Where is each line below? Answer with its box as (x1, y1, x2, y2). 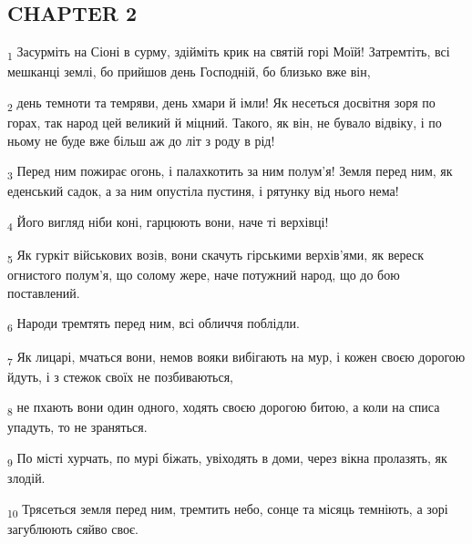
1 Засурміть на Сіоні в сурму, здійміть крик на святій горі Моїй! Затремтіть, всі (7, 42, 450, 63)
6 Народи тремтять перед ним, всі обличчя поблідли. (7, 313, 300, 335)
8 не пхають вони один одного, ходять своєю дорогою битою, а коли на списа (7, 397, 440, 419)
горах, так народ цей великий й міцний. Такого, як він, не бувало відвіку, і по (7, 113, 442, 132)
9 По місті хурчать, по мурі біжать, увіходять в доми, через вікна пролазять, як (7, 447, 447, 469)
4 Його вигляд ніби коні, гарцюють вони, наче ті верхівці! (7, 211, 329, 233)
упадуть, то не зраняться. (7, 417, 148, 436)
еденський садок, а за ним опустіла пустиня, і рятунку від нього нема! (7, 181, 399, 200)
